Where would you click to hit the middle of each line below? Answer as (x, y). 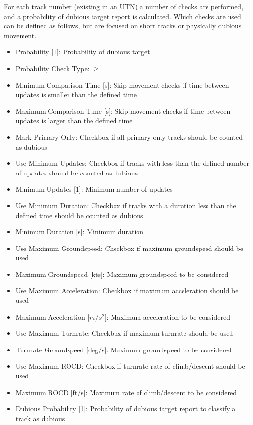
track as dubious (40, 418)
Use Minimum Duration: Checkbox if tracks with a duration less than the (126, 205)
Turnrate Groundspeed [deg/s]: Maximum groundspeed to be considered (124, 349)
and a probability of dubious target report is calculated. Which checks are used (123, 16)
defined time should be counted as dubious (79, 215)
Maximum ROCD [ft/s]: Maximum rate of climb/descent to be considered (126, 392)
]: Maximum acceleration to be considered (167, 316)
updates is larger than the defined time (74, 120)
